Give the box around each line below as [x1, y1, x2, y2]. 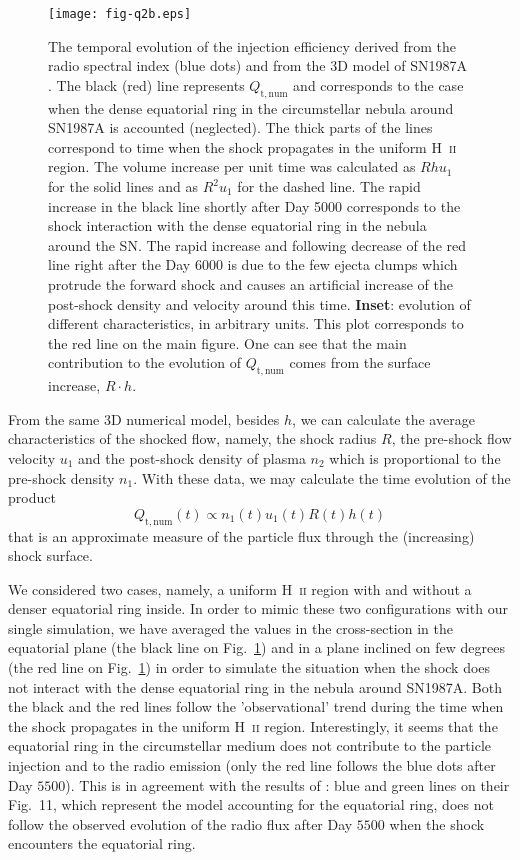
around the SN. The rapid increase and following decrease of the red [48, 234, 467, 255]
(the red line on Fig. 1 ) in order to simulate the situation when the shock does [8, 657, 491, 678]
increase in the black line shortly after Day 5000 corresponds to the [48, 195, 461, 216]
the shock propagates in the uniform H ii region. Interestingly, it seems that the [8, 715, 498, 736]
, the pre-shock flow [391, 428, 512, 449]
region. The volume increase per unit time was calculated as [48, 156, 416, 177]
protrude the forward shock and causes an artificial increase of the [48, 273, 453, 294]
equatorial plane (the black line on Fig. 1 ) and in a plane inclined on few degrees [8, 637, 505, 658]
